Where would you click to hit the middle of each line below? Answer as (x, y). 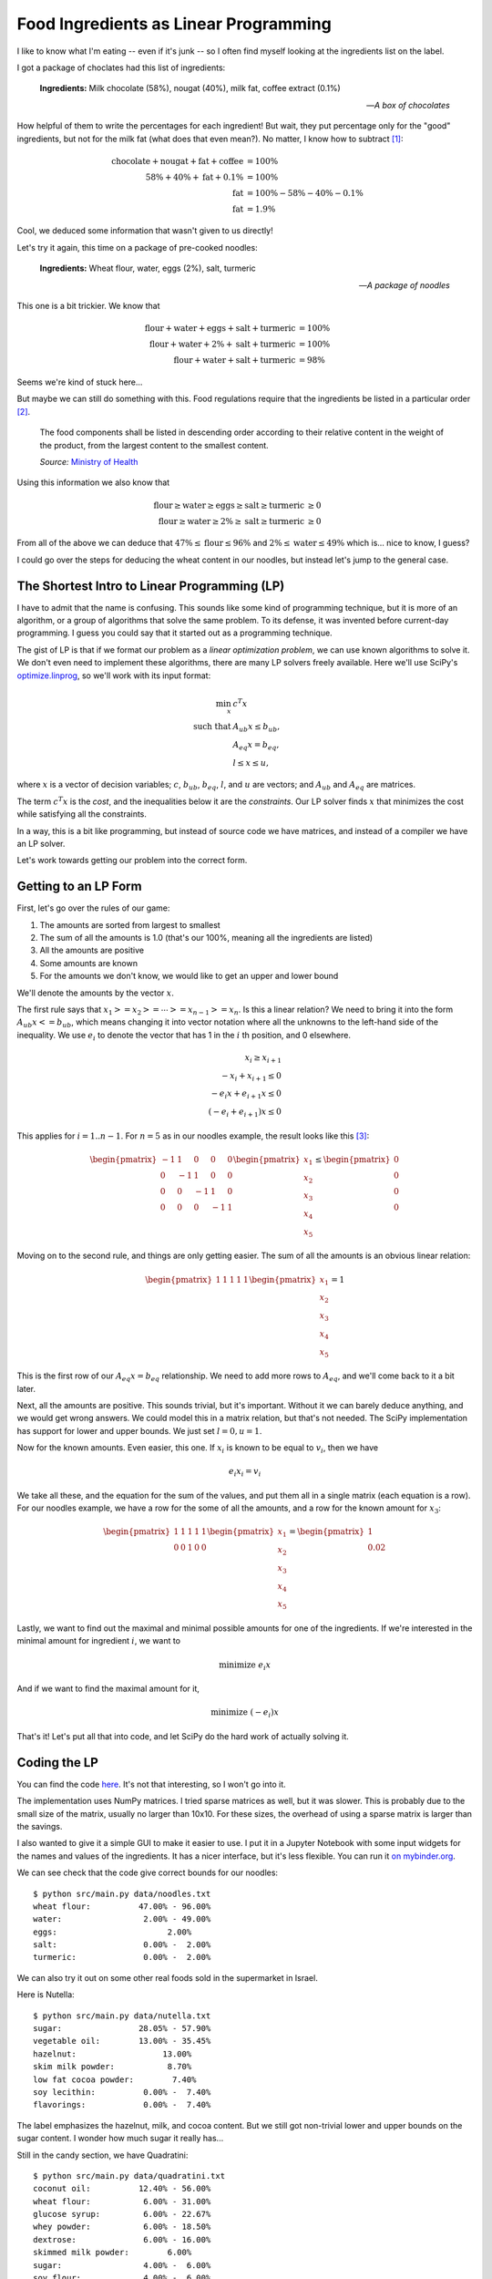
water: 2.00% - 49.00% (122, 1919)
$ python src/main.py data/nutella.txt (122, 2016)
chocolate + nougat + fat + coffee (177, 161)
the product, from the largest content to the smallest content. (154, 445)
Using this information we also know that (93, 482)
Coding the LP (58, 1763)
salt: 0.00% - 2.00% (122, 1945)
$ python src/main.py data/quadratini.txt (129, 2176)
